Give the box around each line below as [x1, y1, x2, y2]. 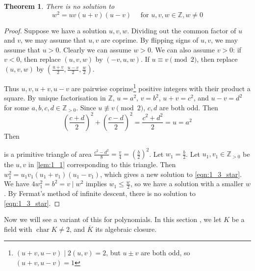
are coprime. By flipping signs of [101, 35, 199, 45]
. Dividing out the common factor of [127, 25, 236, 35]
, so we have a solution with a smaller [130, 178, 244, 189]
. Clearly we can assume [59, 44, 131, 54]
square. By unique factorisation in [4, 93, 106, 103]
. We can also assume [151, 44, 215, 54]
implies [85, 178, 107, 189]
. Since [76, 102, 96, 112]
